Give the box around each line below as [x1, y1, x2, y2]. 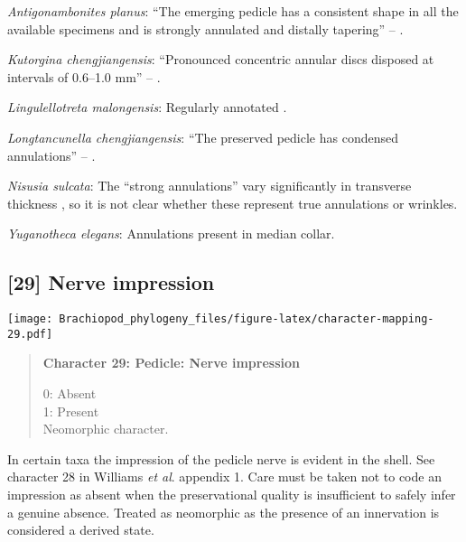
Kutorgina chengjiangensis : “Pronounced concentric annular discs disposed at [7, 50, 434, 69]
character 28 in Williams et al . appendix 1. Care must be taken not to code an [7, 467, 442, 486]
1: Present [42, 401, 99, 420]
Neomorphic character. [42, 419, 169, 438]
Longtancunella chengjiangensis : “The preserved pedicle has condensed [7, 127, 398, 146]
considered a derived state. [7, 520, 154, 539]
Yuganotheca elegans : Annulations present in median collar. [7, 224, 335, 243]
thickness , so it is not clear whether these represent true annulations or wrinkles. [7, 193, 458, 212]
